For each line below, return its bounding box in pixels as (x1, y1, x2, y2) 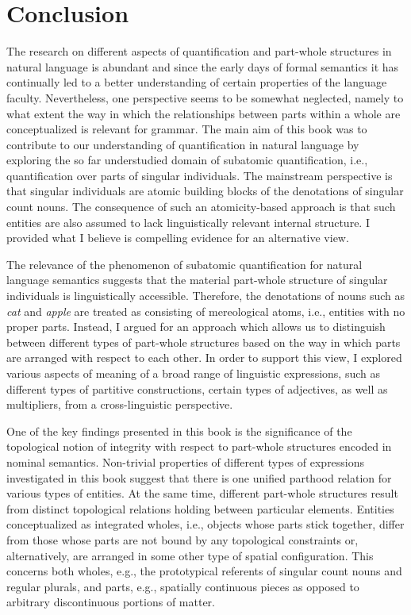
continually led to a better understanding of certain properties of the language (6, 74, 387, 90)
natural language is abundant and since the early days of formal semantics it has (6, 58, 399, 75)
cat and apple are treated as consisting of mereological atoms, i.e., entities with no (6, 302, 405, 319)
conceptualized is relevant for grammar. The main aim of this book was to (6, 121, 367, 137)
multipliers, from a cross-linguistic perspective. (6, 396, 233, 413)
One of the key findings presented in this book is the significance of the (6, 422, 352, 439)
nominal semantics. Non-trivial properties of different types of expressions (6, 453, 365, 470)
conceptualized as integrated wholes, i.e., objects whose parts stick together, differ (6, 516, 405, 532)
